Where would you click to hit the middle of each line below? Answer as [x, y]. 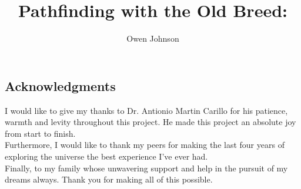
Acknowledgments [60, 85]
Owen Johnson [153, 38]
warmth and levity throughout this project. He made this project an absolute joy [150, 122]
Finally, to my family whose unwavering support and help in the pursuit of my [146, 168]
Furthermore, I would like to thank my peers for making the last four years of [145, 145]
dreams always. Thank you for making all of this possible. [109, 179]
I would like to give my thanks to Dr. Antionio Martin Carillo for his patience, [146, 110]
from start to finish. [40, 133]
